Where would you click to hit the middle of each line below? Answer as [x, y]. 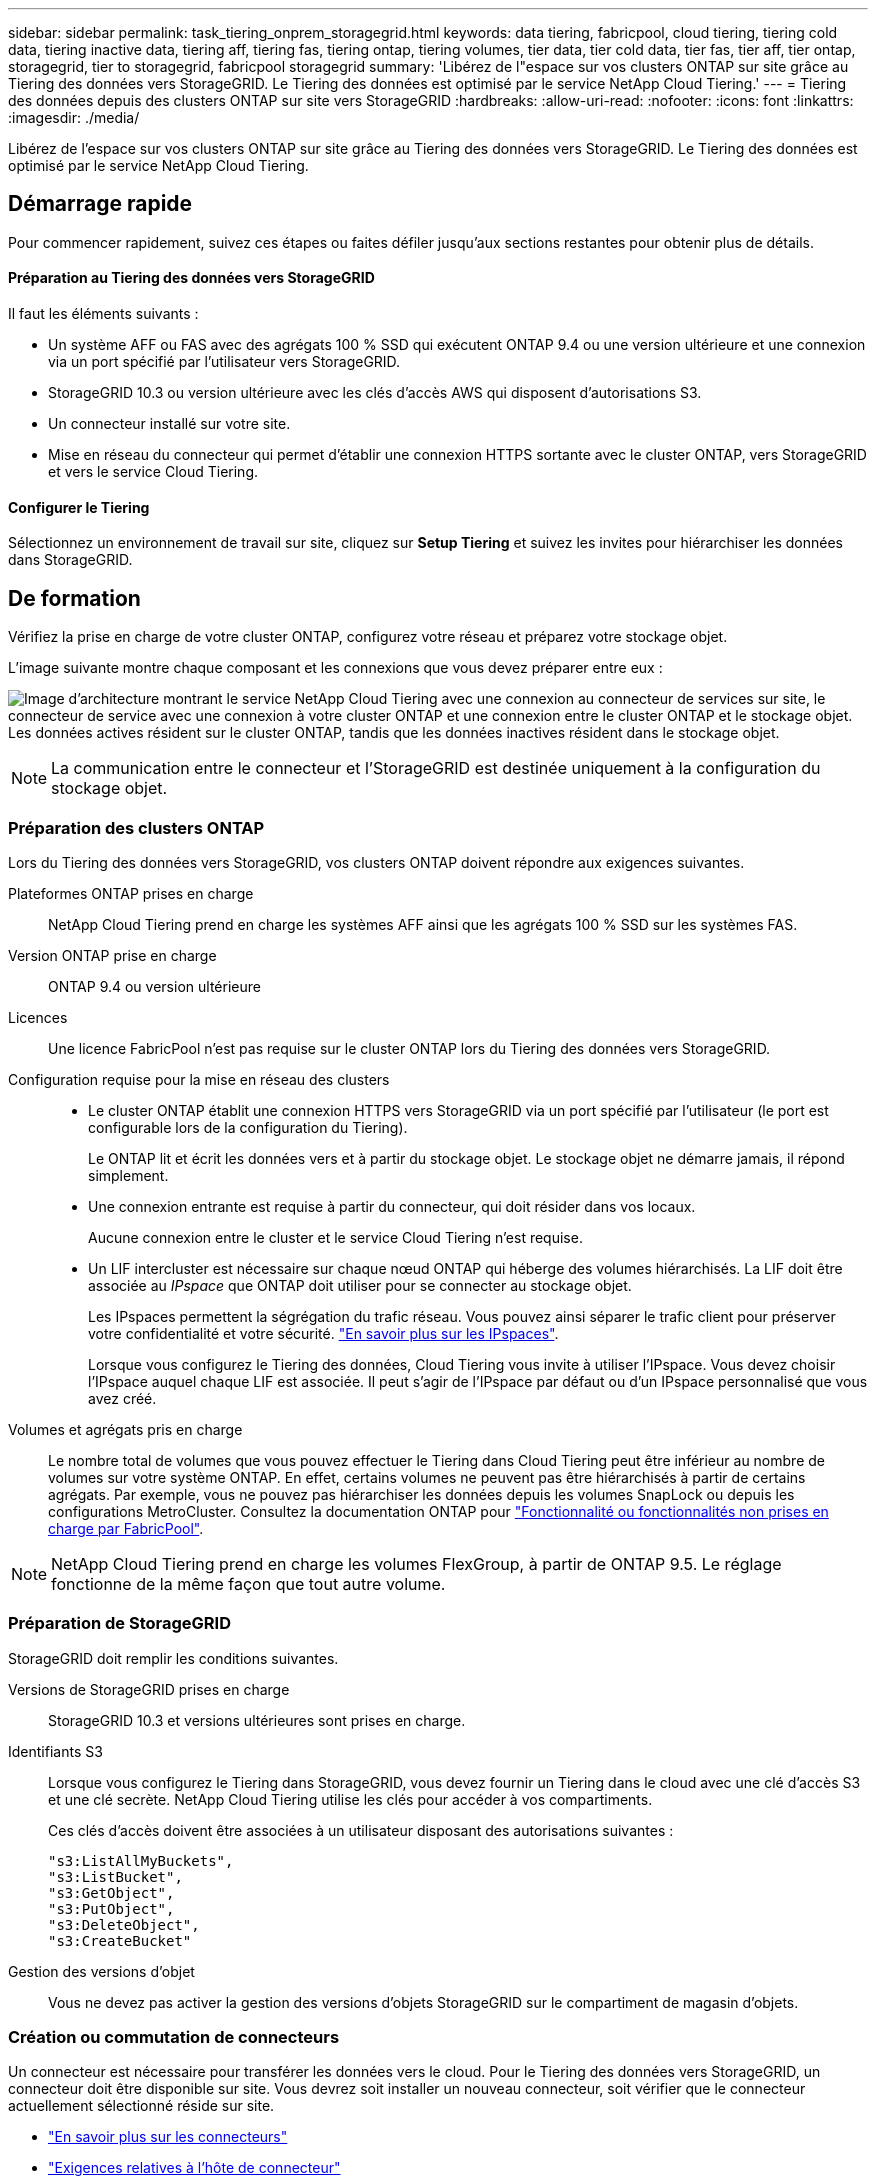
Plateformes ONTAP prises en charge [131, 893]
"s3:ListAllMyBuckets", [141, 1860]
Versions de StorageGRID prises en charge [149, 1689]
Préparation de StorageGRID [119, 1623]
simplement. [128, 1175]
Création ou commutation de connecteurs [174, 2037]
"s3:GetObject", [111, 1892]
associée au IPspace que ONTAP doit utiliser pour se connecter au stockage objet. [360, 1285]
